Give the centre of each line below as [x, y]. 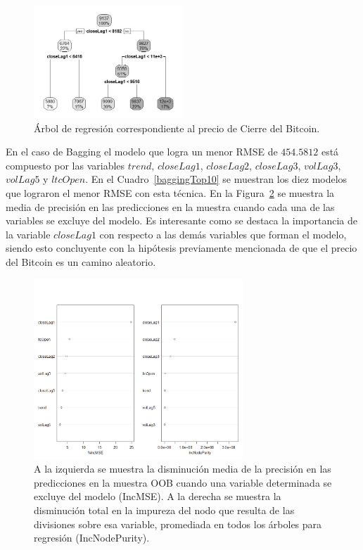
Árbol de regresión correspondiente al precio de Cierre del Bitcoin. [177, 128]
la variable [28, 234]
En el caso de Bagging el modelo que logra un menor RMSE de [142, 152]
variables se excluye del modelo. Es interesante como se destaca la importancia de [182, 220]
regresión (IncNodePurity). [92, 538]
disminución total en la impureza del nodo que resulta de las [164, 510]
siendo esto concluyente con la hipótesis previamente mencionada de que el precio [181, 248]
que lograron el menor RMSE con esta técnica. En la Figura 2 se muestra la [170, 192]
